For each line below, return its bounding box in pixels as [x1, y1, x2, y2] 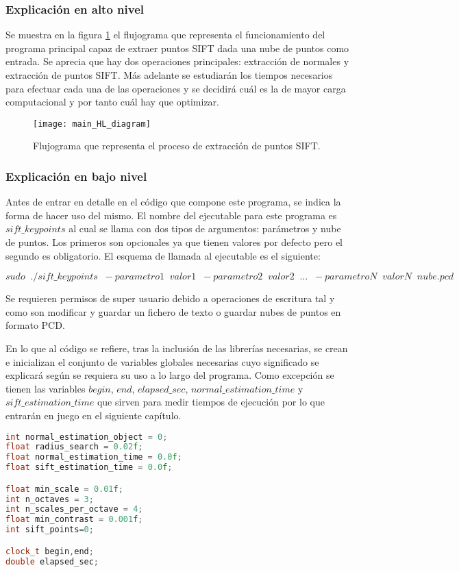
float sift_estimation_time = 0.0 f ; [5, 462, 173, 473]
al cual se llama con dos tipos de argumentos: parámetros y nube [69, 221, 341, 236]
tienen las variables [5, 381, 86, 395]
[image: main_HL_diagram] [33, 119, 151, 129]
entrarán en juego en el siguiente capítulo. [5, 408, 182, 422]
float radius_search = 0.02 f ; [5, 442, 143, 452]
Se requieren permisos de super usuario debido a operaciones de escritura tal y [5, 291, 335, 306]
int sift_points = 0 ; [5, 525, 94, 535]
